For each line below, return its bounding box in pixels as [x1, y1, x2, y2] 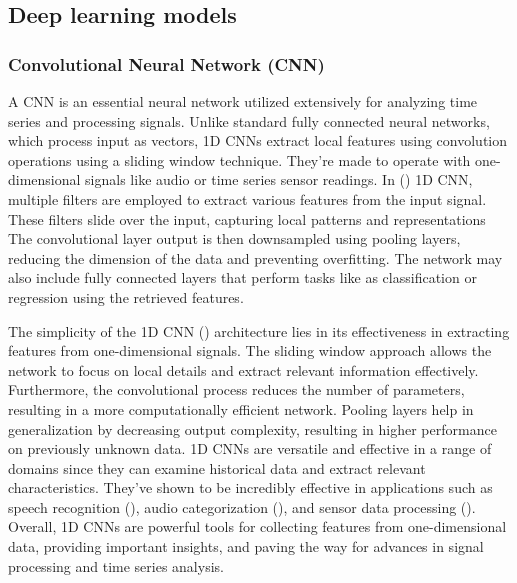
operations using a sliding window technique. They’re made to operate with [8, 149, 471, 170]
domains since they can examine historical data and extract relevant [8, 457, 426, 478]
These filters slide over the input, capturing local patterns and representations [8, 208, 486, 229]
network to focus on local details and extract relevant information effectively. [8, 359, 479, 380]
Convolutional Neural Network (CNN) [8, 51, 325, 76]
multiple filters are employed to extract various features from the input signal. [8, 188, 487, 209]
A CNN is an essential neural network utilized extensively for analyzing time [8, 91, 478, 111]
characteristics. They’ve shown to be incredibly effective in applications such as [8, 477, 493, 498]
